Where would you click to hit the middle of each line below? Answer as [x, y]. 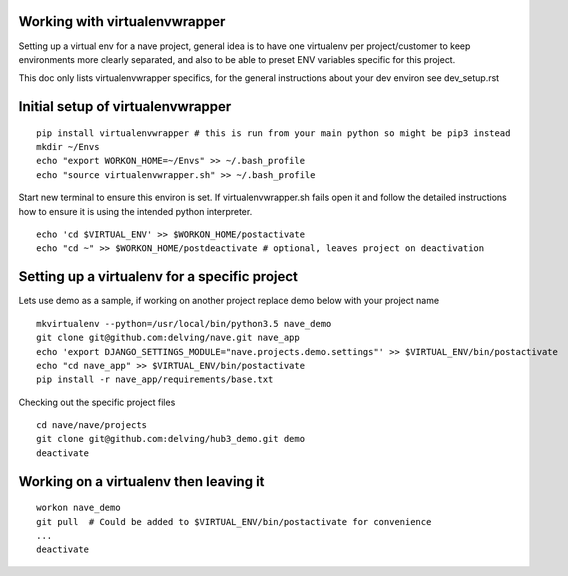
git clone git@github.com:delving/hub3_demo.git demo [170, 439]
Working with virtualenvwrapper [122, 21]
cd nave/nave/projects [92, 425]
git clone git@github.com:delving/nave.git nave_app [168, 338]
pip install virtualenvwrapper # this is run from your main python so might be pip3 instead [273, 133]
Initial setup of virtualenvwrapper [125, 106]
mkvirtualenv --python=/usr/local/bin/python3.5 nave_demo [184, 323]
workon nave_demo [78, 508]
